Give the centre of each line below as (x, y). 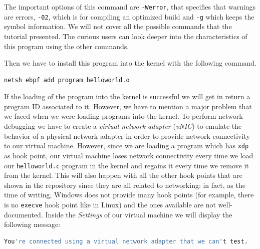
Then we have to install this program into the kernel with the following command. (130, 63)
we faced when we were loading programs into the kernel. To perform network (123, 116)
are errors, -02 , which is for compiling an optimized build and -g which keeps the (129, 16)
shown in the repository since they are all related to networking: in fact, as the (125, 185)
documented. (24, 214)
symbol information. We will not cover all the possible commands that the (118, 26)
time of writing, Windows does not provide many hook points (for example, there (129, 195)
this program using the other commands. (67, 46)
